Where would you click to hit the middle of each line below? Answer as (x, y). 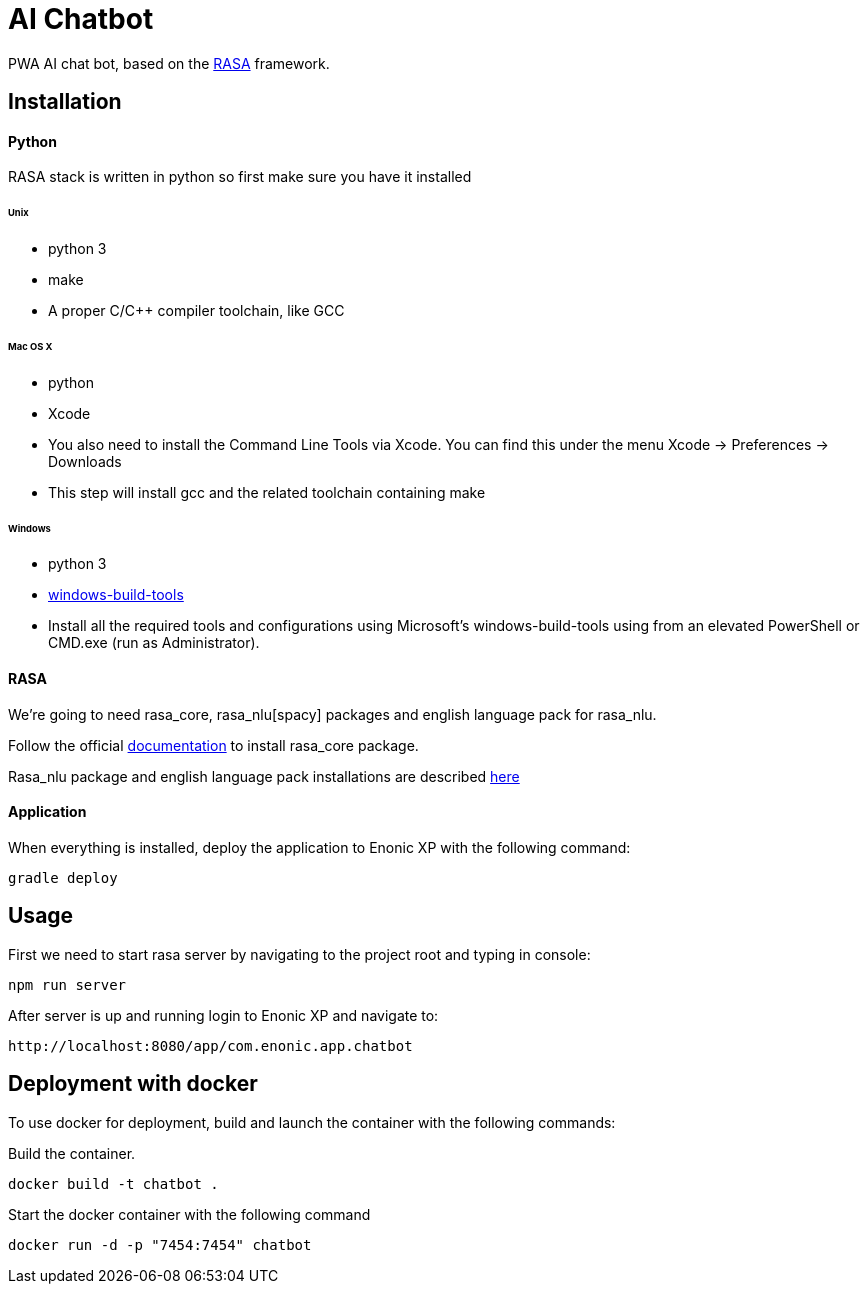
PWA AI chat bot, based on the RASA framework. (169, 63)
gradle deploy (63, 877)
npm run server (67, 984)
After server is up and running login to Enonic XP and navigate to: (223, 1015)
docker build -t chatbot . (113, 1183)
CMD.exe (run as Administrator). (154, 643)
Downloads (85, 461)
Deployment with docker (133, 1084)
